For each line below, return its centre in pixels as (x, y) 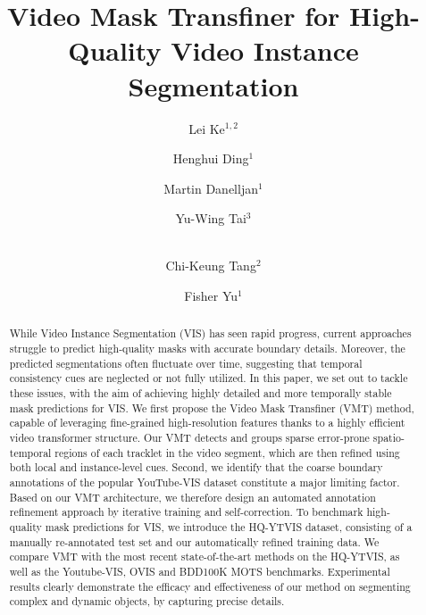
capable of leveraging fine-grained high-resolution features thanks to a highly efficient (207, 423)
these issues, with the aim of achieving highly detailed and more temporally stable (200, 393)
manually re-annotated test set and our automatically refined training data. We (194, 541)
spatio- (388, 438)
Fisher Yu (211, 296)
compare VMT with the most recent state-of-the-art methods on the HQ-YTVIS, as (205, 557)
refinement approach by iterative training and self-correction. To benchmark (186, 512)
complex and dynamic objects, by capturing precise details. (147, 601)
